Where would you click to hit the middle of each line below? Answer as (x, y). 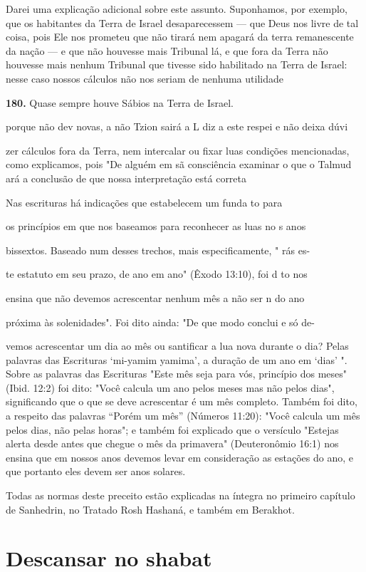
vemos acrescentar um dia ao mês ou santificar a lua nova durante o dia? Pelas (177, 346)
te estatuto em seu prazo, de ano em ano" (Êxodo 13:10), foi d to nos (157, 274)
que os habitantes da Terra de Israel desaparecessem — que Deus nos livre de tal (182, 22)
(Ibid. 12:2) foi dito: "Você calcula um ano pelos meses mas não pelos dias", (170, 387)
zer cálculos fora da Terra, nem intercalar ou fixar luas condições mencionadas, (178, 150)
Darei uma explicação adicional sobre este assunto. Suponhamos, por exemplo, (177, 9)
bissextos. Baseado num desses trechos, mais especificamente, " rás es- (158, 250)
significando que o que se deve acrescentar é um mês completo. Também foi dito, (182, 401)
